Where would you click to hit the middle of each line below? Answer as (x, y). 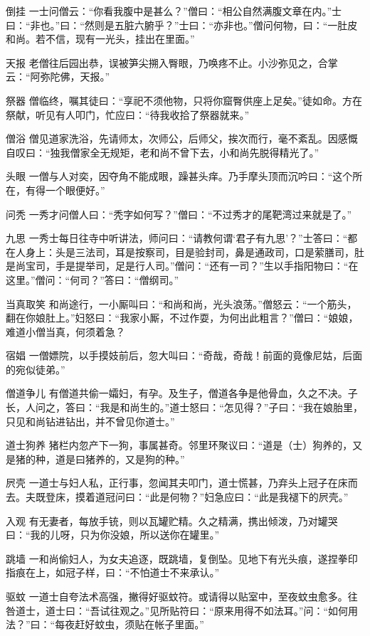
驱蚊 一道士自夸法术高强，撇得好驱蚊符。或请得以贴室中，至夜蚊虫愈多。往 (182, 596)
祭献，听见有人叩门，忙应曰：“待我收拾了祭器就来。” (128, 114)
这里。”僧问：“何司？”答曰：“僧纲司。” (92, 279)
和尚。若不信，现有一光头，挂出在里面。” (100, 39)
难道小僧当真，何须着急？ (65, 331)
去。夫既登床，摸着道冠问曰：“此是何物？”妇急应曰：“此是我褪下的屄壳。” (177, 497)
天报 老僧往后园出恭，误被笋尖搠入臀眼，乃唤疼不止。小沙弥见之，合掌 (172, 62)
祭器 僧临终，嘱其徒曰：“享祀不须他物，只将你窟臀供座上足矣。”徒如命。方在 (184, 100)
